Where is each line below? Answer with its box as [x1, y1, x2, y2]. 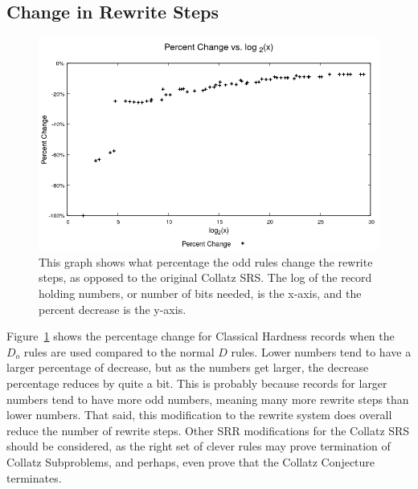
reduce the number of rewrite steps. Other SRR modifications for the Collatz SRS [6, 422, 410, 438]
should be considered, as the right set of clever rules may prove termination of [6, 438, 391, 454]
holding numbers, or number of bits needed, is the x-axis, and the [39, 284, 362, 301]
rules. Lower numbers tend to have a [231, 343, 412, 360]
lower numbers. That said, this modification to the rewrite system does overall [6, 406, 392, 423]
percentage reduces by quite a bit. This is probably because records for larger [6, 374, 387, 391]
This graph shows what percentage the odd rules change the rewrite [39, 253, 373, 270]
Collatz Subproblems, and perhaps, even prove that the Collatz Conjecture [6, 453, 375, 470]
